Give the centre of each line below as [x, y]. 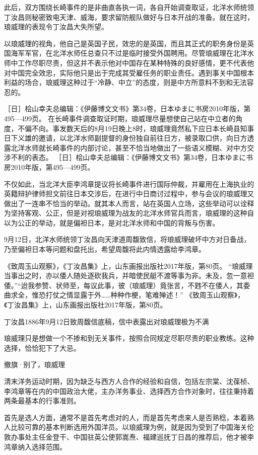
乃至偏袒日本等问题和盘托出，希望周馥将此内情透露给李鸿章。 [105, 249]
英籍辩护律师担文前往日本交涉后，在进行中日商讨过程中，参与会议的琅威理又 [129, 193]
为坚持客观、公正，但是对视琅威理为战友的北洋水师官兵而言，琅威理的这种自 [129, 213]
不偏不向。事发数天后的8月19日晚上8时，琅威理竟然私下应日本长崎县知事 [136, 128]
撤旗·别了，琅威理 [34, 364]
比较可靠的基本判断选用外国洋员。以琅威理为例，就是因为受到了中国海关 [129, 427]
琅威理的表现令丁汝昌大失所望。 [56, 27]
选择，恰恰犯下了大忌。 [42, 347]
